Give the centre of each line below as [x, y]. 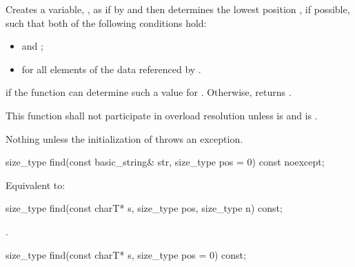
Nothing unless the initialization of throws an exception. [124, 138]
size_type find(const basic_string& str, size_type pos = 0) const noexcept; [165, 162]
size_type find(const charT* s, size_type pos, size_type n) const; [144, 208]
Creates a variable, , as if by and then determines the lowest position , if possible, [178, 9]
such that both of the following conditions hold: [106, 22]
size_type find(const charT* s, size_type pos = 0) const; [126, 254]
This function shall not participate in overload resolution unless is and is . [162, 115]
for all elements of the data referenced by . [111, 69]
